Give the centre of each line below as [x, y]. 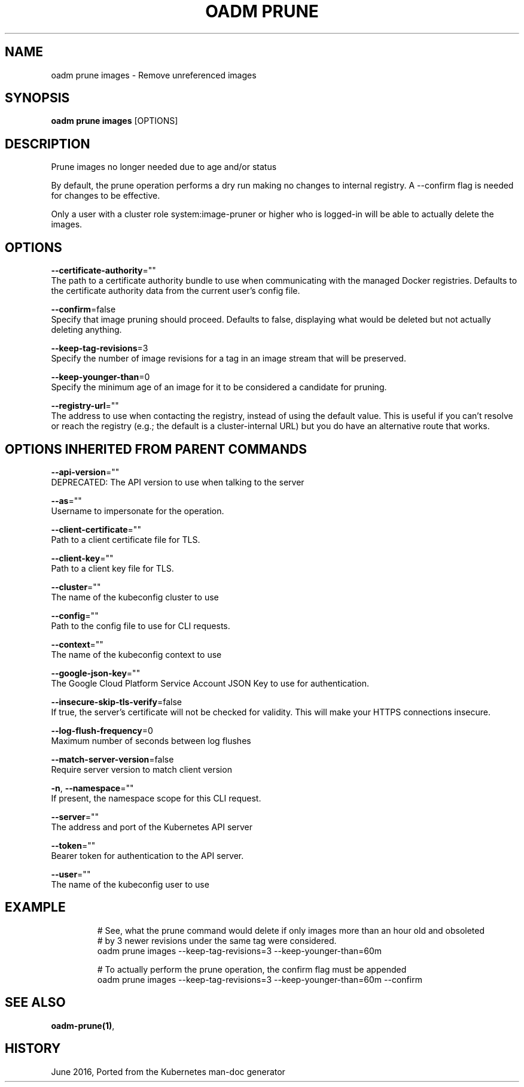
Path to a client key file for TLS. [112, 568]
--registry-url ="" [85, 406]
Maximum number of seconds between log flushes [151, 740]
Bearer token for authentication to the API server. [147, 855]
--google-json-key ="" [96, 673]
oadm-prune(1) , [83, 1025]
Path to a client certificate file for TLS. [126, 539]
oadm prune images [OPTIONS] [115, 121]
